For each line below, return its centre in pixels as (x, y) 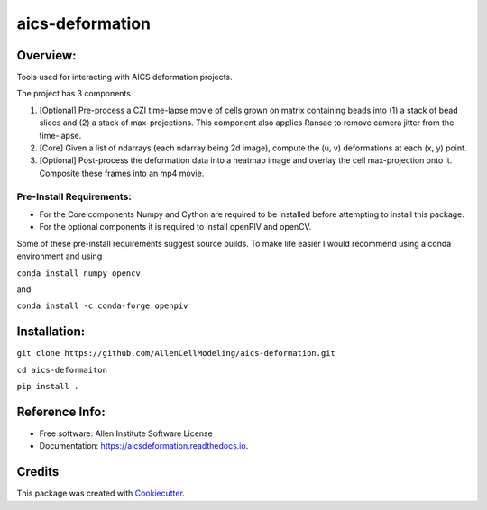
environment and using (60, 256)
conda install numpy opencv (79, 273)
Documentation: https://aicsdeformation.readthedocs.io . (144, 446)
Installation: (51, 332)
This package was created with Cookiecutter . (101, 493)
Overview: (46, 55)
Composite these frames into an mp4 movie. (122, 173)
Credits (38, 472)
